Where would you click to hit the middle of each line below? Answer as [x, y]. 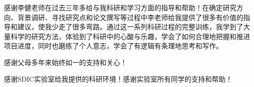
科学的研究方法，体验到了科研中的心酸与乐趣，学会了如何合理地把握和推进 [130, 36]
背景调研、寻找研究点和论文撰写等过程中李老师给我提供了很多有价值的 [130, 17]
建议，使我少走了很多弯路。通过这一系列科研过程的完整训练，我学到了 [130, 27]
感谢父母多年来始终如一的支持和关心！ [65, 62]
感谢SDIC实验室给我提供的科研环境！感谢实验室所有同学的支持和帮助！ [118, 78]
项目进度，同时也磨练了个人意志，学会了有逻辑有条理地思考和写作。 [113, 46]
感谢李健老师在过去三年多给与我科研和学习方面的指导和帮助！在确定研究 [120, 7]
